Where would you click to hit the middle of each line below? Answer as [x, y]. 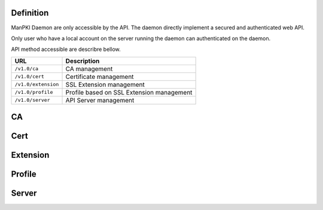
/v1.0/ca [27, 69]
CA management [89, 69]
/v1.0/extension [37, 85]
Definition [30, 13]
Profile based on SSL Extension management [129, 92]
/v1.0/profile [34, 92]
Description [83, 61]
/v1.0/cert [30, 77]
